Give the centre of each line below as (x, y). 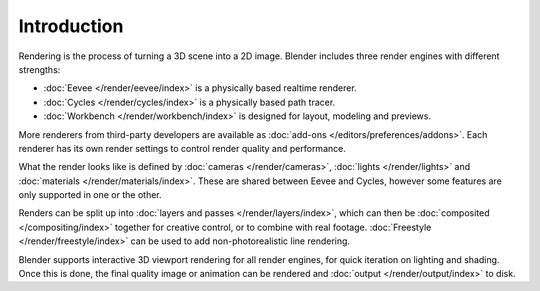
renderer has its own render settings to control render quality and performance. (182, 148)
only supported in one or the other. (90, 195)
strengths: (39, 69)
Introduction (71, 26)
